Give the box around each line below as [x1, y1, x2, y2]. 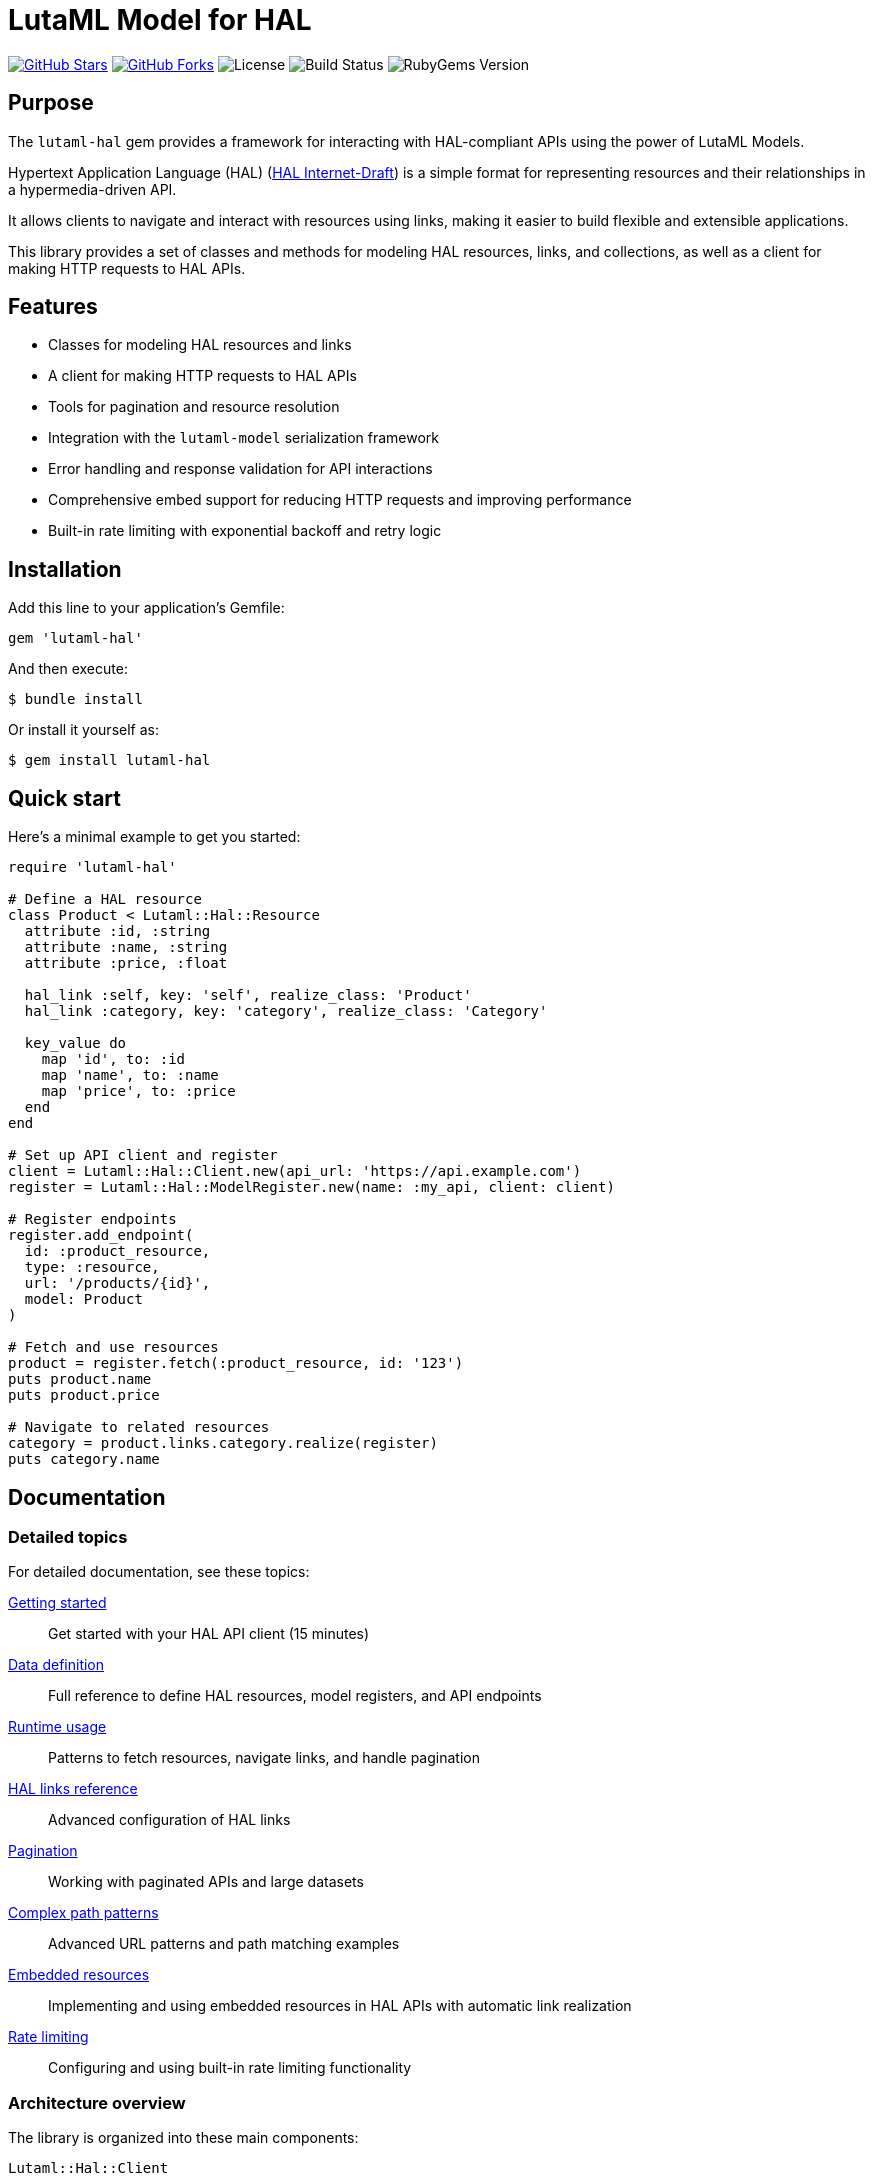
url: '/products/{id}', [24, 1275, 211, 1292]
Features [8, 294, 98, 320]
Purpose [8, 90, 94, 116]
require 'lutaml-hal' [8, 859, 177, 876]
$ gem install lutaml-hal [8, 752, 211, 769]
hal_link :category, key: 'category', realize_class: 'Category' [24, 1003, 548, 1020]
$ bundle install [8, 691, 143, 708]
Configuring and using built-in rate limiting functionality [48, 2059, 412, 2077]
